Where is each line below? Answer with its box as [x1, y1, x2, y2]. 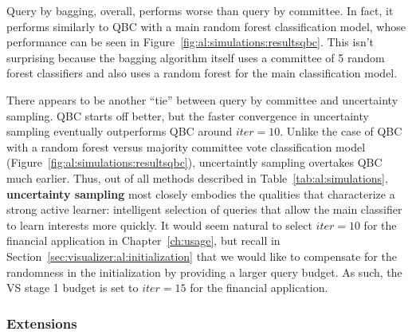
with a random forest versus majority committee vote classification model [6, 138, 366, 155]
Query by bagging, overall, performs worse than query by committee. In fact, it [6, 2, 394, 18]
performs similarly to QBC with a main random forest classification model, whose [6, 18, 406, 34]
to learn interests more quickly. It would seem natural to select [6, 216, 312, 233]
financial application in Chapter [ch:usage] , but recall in [6, 232, 281, 249]
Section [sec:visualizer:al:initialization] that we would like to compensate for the [6, 247, 397, 264]
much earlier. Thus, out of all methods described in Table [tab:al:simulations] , [6, 169, 388, 186]
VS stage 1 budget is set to [6, 279, 139, 296]
